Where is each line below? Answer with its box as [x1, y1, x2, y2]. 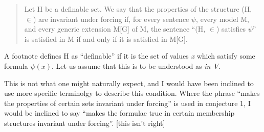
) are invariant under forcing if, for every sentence [33, 13, 189, 24]
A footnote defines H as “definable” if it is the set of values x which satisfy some [4, 50, 255, 61]
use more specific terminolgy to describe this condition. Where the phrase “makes [4, 88, 260, 98]
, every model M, [196, 13, 249, 24]
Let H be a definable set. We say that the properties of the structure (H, [24, 4, 252, 14]
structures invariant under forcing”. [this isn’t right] [4, 117, 165, 128]
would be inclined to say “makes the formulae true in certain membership [4, 108, 235, 118]
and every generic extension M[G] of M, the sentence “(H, [24, 23, 206, 34]
